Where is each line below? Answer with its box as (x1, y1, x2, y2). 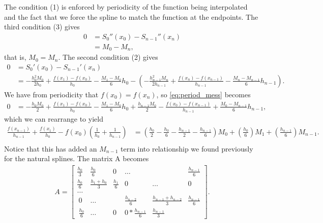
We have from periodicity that (4, 89, 99, 99)
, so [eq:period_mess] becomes (156, 89, 251, 99)
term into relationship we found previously (121, 143, 253, 154)
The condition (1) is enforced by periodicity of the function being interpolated (4, 2, 248, 12)
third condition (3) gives (4, 21, 80, 32)
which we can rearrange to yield (4, 114, 103, 124)
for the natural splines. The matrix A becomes (4, 153, 149, 164)
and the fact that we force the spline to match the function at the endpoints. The (4, 11, 258, 22)
